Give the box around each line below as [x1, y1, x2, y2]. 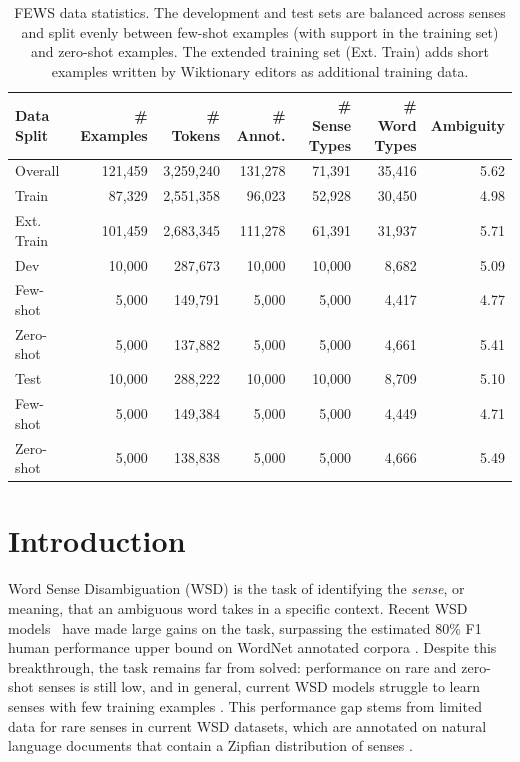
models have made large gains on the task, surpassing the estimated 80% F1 [8, 617, 482, 638]
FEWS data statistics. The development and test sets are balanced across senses [14, 2, 506, 22]
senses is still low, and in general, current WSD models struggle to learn [38, 676, 480, 697]
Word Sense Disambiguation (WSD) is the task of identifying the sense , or [8, 578, 465, 599]
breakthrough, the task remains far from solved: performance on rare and [8, 656, 457, 677]
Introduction [8, 520, 186, 561]
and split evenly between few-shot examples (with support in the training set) [21, 21, 499, 42]
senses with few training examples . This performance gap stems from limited [8, 695, 482, 716]
